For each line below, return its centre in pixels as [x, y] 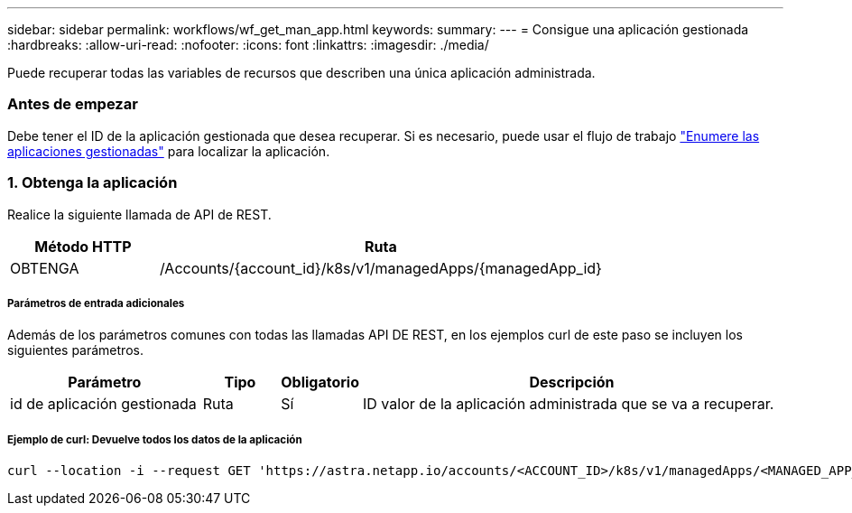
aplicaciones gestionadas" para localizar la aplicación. [169, 151]
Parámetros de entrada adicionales [96, 303]
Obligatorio [320, 382]
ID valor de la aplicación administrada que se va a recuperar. [569, 404]
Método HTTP [83, 246]
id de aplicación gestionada [103, 404]
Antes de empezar [73, 104]
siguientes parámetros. [75, 350]
